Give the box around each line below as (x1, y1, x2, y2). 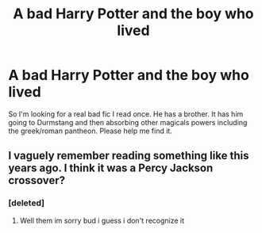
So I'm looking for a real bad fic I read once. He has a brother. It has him (8, 109, 244, 119)
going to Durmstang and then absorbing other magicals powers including (8, 117, 248, 127)
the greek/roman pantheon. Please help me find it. (8, 126, 172, 136)
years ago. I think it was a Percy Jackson (8, 162, 214, 175)
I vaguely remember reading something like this (8, 149, 249, 162)
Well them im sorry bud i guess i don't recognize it (19, 216, 185, 225)
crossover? (8, 174, 66, 187)
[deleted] (8, 197, 45, 208)
